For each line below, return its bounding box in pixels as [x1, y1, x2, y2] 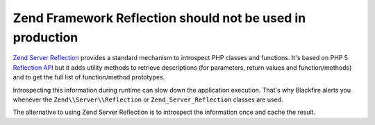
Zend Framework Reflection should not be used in [12, 10, 306, 26]
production [12, 30, 78, 45]
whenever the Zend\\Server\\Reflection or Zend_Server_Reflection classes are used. [12, 95, 284, 104]
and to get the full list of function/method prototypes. [12, 73, 165, 81]
